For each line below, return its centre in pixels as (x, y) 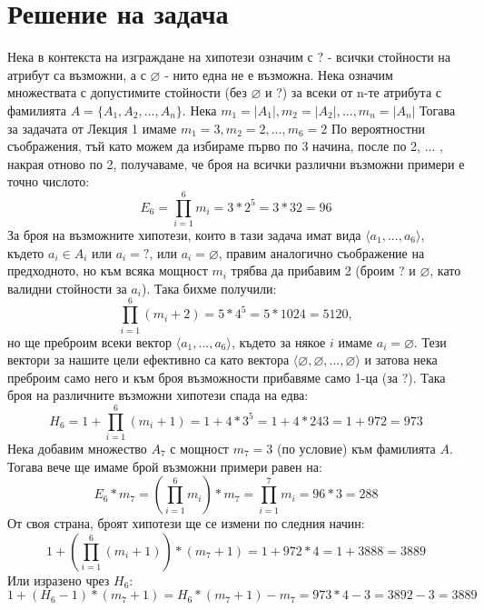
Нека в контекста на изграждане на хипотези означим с (160, 57)
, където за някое (278, 341)
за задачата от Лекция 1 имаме (92, 128)
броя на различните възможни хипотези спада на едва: (158, 395)
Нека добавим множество (77, 448)
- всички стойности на (389, 57)
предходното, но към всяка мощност (108, 270)
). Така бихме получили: (209, 288)
